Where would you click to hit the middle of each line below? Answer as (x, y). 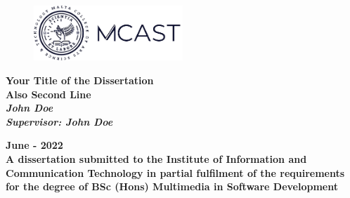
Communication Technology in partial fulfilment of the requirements (175, 172)
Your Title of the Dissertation (80, 80)
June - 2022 (34, 145)
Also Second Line (48, 94)
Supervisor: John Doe (59, 121)
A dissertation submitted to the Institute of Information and (156, 158)
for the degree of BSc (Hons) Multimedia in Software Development (172, 186)
